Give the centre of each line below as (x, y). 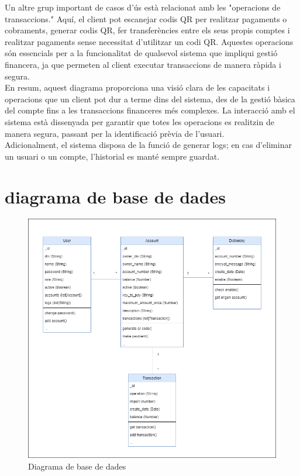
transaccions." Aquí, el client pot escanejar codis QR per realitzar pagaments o (146, 18)
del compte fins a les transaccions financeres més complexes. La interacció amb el (150, 110)
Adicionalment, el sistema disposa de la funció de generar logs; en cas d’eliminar (148, 145)
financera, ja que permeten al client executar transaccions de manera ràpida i (143, 64)
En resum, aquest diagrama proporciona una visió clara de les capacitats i (137, 87)
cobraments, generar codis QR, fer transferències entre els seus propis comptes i (147, 30)
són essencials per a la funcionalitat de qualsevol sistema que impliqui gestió (141, 53)
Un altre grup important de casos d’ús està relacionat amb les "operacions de (143, 7)
